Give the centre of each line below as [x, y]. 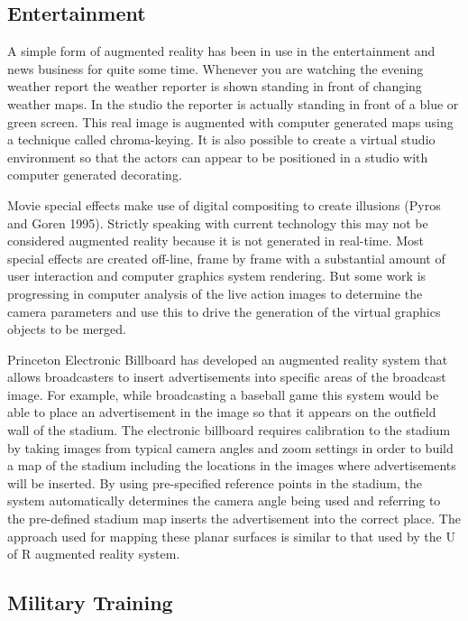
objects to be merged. [67, 329]
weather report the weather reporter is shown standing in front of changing [215, 86]
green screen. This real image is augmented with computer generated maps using [230, 121]
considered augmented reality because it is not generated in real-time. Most [216, 241]
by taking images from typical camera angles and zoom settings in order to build [230, 447]
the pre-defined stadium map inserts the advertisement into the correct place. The [234, 519]
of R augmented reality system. [94, 554]
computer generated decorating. [95, 175]
